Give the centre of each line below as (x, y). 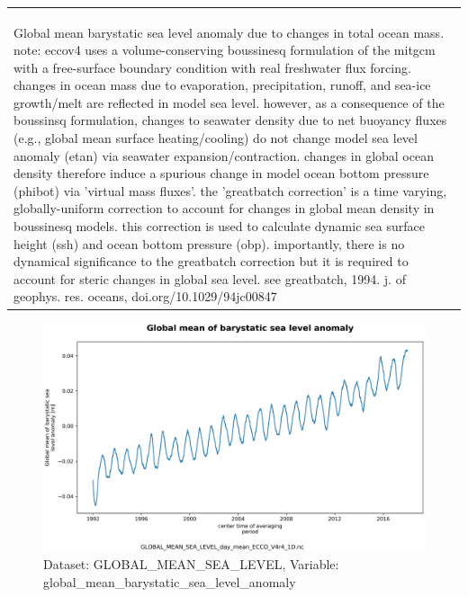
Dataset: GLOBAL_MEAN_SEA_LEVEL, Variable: (191, 564)
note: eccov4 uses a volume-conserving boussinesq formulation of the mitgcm (225, 50)
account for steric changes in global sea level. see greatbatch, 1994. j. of (210, 278)
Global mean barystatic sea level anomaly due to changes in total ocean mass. (229, 32)
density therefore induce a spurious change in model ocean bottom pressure (221, 173)
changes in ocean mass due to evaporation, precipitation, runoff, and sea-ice (222, 85)
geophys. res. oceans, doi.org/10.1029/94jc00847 (145, 296)
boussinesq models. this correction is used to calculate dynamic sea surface (219, 226)
